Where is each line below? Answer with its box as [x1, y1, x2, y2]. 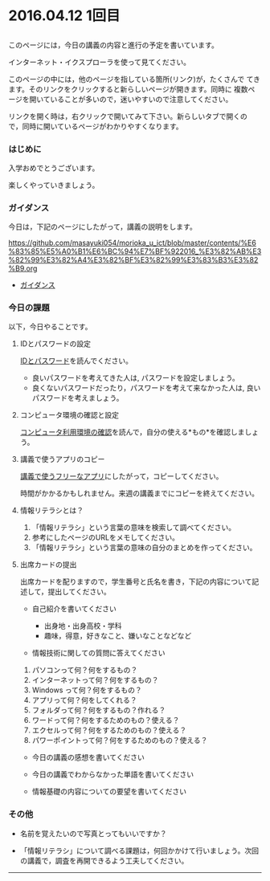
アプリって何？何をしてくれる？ [31, 695, 138, 705]
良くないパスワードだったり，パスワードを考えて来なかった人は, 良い [31, 383, 261, 393]
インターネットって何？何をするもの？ [31, 675, 159, 685]
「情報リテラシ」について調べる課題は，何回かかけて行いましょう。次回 [19, 846, 260, 855]
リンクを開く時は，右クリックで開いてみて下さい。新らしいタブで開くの [8, 111, 247, 120]
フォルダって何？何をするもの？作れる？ [31, 705, 166, 715]
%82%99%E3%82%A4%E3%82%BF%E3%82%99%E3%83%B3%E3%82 [8, 255, 259, 265]
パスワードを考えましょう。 [31, 394, 124, 403]
